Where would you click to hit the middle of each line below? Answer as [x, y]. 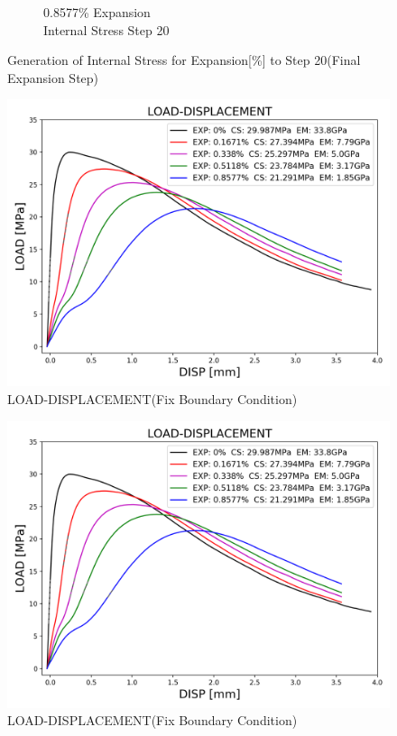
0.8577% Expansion [97, 12]
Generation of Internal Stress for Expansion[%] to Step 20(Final [184, 60]
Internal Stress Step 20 [106, 29]
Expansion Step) [53, 77]
